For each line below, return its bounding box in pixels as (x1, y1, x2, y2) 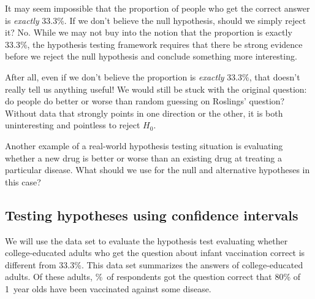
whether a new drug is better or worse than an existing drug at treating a (5, 151, 283, 164)
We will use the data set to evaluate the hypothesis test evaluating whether (5, 234, 288, 247)
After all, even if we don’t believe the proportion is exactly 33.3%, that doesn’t (5, 70, 300, 83)
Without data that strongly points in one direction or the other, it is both (5, 106, 283, 119)
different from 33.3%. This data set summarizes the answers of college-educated (5, 258, 303, 271)
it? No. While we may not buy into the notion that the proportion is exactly (5, 26, 292, 39)
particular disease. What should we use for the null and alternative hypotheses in (5, 163, 310, 176)
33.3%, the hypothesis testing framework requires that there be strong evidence (5, 37, 303, 50)
